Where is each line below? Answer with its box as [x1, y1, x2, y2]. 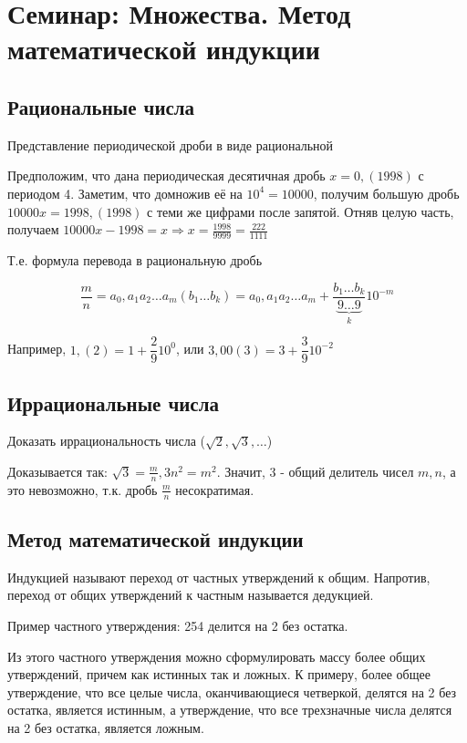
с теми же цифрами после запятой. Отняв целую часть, [147, 201, 454, 221]
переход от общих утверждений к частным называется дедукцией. [7, 585, 374, 604]
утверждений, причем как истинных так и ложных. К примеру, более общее [7, 665, 431, 684]
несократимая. [175, 480, 254, 499]
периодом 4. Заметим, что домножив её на [7, 183, 243, 202]
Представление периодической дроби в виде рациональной [7, 135, 334, 154]
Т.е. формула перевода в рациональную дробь [7, 250, 263, 269]
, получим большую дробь [313, 183, 460, 202]
